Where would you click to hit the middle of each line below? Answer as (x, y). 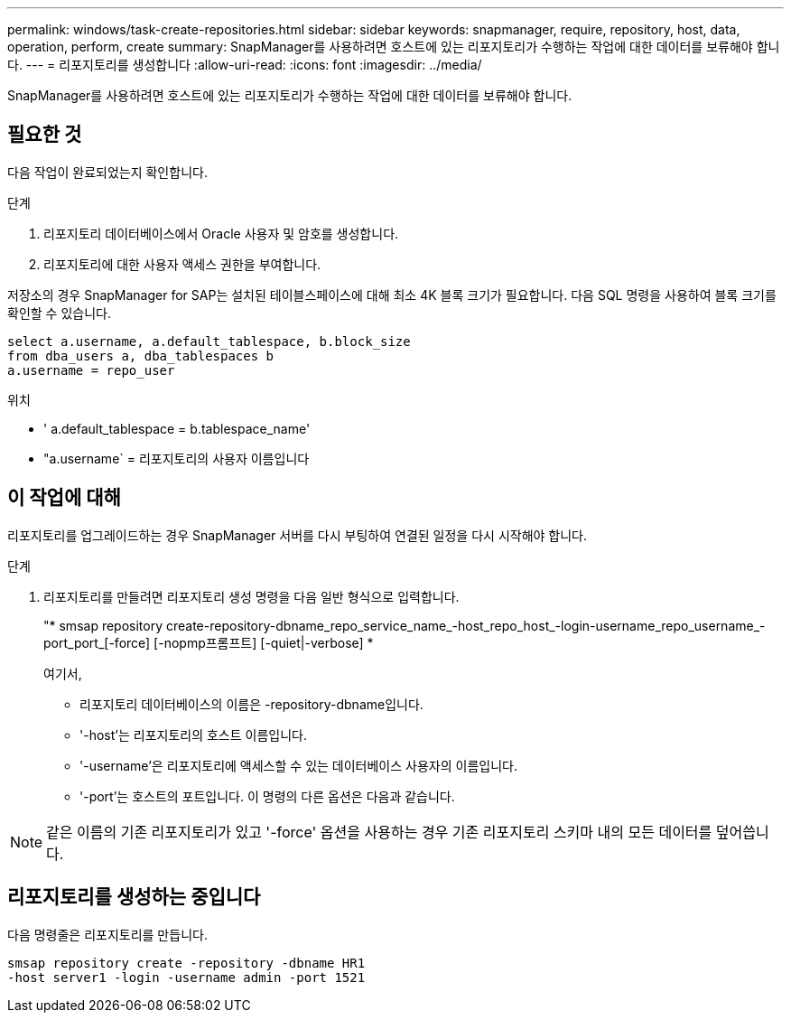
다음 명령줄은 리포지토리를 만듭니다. (107, 934)
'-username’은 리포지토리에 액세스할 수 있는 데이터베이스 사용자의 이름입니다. (298, 765)
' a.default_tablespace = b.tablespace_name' (177, 428)
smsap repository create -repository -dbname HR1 (186, 963)
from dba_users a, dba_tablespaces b (141, 356)
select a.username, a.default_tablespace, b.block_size (209, 341)
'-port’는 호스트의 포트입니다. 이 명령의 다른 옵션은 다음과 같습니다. (267, 796)
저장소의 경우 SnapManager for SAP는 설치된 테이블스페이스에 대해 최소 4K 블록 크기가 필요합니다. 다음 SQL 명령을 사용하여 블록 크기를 (392, 295)
